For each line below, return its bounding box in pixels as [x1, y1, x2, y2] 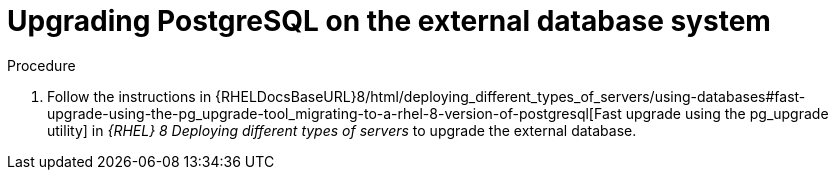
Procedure [7, 56, 76, 74]
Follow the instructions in [47, 87, 212, 105]
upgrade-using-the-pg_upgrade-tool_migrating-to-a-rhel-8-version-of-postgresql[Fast [47, 104, 622, 122]
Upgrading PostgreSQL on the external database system [7, 4, 771, 38]
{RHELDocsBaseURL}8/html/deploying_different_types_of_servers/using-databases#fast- [215, 87, 806, 105]
